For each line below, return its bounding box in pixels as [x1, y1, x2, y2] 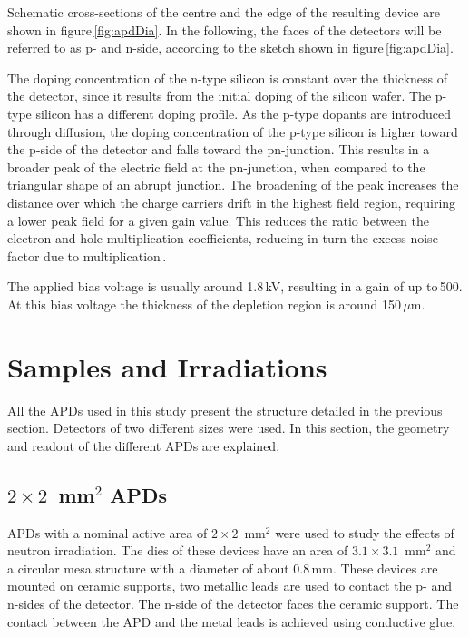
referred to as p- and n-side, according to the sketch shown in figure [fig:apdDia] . [7, 38, 454, 57]
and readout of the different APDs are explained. [7, 436, 280, 455]
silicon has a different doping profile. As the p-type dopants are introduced [35, 103, 451, 122]
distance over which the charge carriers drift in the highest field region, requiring [7, 192, 456, 211]
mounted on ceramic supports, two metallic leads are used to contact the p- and [7, 576, 452, 595]
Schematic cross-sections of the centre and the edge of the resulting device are [7, 3, 440, 21]
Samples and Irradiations [7, 348, 327, 385]
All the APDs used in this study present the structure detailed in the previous [7, 400, 443, 419]
